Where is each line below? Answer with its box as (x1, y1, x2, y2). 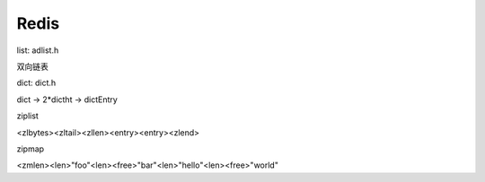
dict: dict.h (16, 77, 57, 89)
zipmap (16, 143, 45, 154)
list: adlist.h (16, 45, 59, 56)
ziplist (16, 110, 40, 121)
